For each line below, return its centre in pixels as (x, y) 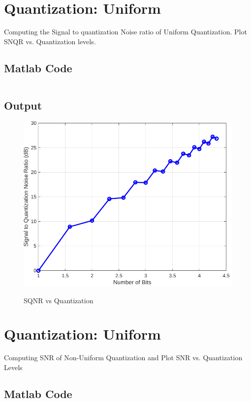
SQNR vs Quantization (59, 300)
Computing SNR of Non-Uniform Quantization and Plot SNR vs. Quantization (123, 358)
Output (23, 105)
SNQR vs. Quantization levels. (50, 41)
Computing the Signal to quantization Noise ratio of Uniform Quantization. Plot (125, 32)
